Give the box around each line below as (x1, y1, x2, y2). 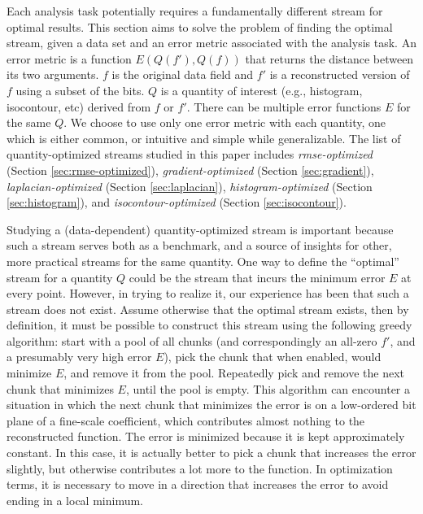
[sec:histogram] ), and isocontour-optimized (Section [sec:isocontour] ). (7, 194, 347, 211)
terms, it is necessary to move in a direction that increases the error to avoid (7, 476, 389, 493)
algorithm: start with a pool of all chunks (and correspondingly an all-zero (7, 332, 377, 349)
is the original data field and (111, 66, 254, 83)
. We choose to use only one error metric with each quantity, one (63, 114, 386, 131)
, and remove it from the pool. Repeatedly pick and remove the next (63, 364, 404, 381)
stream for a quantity (7, 268, 113, 285)
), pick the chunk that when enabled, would (164, 348, 382, 365)
